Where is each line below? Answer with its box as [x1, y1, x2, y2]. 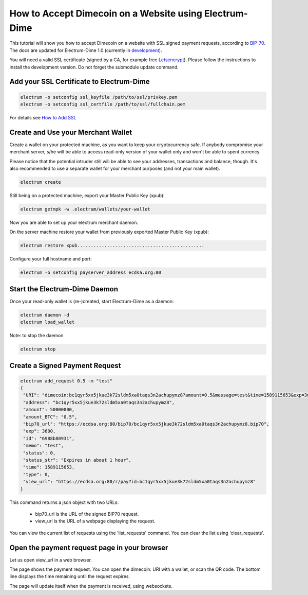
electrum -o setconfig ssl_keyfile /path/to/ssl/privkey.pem [20, 94, 178, 100]
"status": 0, [23, 450, 56, 456]
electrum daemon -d [20, 312, 69, 318]
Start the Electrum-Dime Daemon [9, 285, 118, 293]
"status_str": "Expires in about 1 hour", [23, 457, 132, 463]
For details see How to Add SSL [9, 114, 76, 120]
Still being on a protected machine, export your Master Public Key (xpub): [9, 192, 165, 198]
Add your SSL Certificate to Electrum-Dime [9, 77, 150, 86]
